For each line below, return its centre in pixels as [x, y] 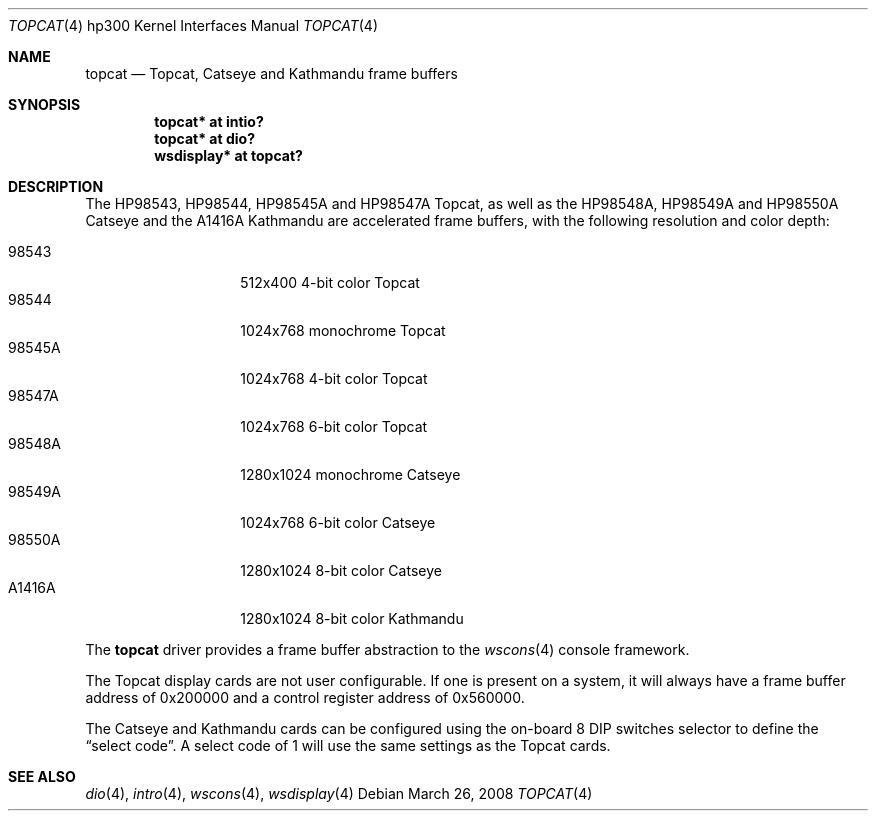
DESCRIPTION [56, 186]
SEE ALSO [42, 776]
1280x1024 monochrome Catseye [350, 474]
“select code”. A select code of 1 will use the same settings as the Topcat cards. [348, 745]
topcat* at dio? [204, 138]
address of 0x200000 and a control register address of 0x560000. [305, 697]
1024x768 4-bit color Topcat [334, 378]
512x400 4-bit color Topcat [330, 282]
